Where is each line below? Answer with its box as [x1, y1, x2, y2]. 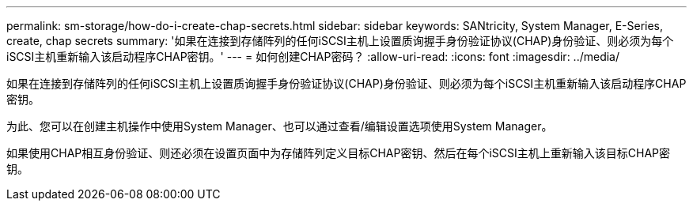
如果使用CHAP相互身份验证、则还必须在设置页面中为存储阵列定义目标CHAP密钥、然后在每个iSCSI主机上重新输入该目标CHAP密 [6, 146, 671, 160]
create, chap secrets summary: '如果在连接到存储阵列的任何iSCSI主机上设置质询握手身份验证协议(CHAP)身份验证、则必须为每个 [6, 34, 674, 47]
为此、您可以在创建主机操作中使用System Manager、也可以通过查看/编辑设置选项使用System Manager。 [6, 119, 553, 133]
